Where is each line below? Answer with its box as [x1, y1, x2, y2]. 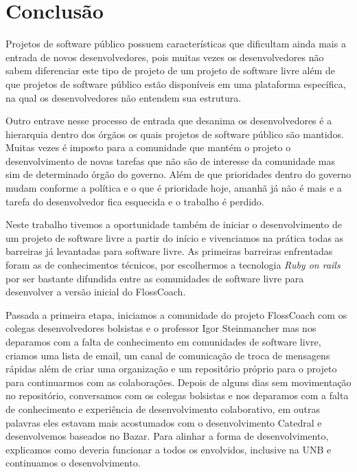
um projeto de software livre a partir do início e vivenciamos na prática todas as [5, 230, 344, 245]
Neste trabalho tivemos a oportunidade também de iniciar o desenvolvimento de [5, 217, 342, 232]
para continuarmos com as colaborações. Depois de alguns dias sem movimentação [5, 374, 352, 389]
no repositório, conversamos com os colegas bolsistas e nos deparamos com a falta [5, 388, 349, 403]
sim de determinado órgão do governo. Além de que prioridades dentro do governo [5, 167, 352, 181]
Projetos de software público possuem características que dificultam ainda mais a [5, 36, 346, 51]
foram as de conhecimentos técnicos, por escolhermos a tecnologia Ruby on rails [5, 258, 341, 272]
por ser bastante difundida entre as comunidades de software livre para [5, 271, 304, 285]
